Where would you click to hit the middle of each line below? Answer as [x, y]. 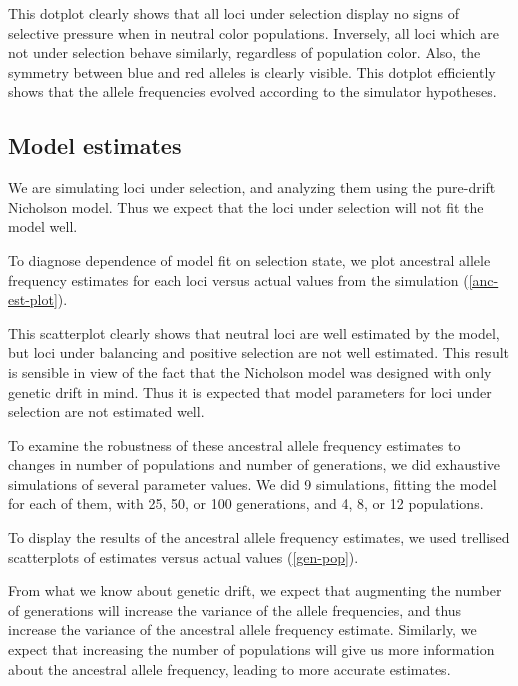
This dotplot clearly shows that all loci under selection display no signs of [233, 13]
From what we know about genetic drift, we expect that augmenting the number [255, 590]
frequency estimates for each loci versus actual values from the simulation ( [238, 279]
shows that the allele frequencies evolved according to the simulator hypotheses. [252, 91]
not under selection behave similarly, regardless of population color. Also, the [244, 52]
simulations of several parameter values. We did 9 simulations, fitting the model [252, 483]
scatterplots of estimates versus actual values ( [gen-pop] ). [183, 556]
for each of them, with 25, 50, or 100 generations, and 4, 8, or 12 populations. [246, 503]
